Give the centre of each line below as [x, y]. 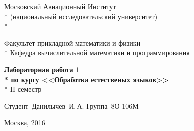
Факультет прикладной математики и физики [72, 42]
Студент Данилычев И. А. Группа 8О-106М [71, 106]
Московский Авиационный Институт [60, 6]
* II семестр [23, 89]
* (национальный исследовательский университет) [81, 16]
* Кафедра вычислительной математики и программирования [97, 52]
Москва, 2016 [25, 123]
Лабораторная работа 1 [42, 69]
